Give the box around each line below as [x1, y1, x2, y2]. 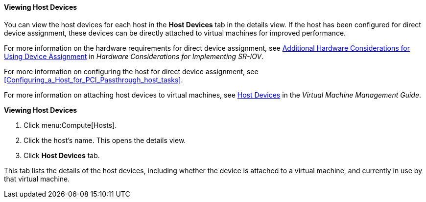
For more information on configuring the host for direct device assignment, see [4, 67, 259, 76]
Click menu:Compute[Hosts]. [24, 121, 117, 129]
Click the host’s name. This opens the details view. [24, 136, 186, 144]
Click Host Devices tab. [24, 151, 100, 160]
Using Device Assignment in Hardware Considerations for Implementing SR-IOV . [4, 52, 264, 61]
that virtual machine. [4, 174, 70, 183]
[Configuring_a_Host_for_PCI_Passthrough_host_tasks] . [4, 75, 183, 84]
